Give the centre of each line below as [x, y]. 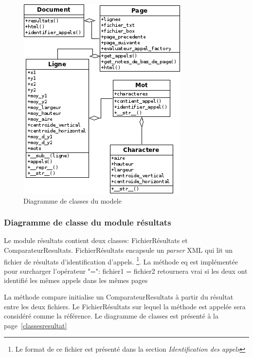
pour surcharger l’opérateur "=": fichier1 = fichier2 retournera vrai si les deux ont [126, 271]
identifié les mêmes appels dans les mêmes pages [76, 280]
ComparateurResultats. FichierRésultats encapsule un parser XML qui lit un [118, 250]
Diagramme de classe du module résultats [88, 222]
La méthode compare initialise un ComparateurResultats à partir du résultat [119, 297]
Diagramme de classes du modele [72, 200]
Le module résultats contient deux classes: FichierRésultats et [96, 240]
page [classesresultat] [36, 325]
